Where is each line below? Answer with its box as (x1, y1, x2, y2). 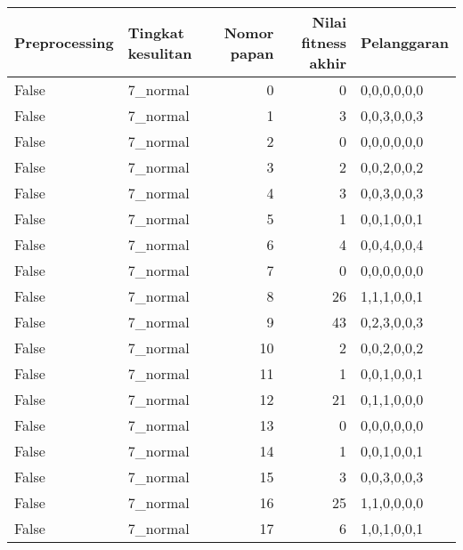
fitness (301, 32, 347, 53)
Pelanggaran (361, 32, 449, 53)
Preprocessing (14, 32, 114, 53)
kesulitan (127, 42, 192, 63)
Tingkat (127, 21, 184, 43)
